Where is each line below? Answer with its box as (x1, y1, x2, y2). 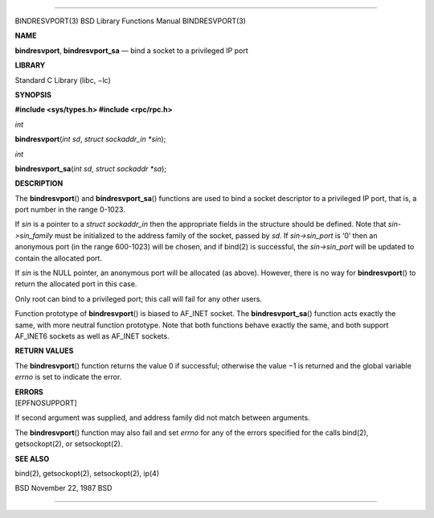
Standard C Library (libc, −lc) (14, 75, 112, 84)
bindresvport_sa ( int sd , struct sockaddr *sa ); (14, 163, 167, 173)
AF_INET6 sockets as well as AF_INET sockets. (14, 331, 170, 341)
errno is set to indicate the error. (14, 372, 122, 382)
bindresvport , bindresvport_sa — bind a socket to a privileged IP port (14, 45, 248, 55)
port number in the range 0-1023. (14, 205, 126, 215)
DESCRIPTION (14, 179, 63, 188)
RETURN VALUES (14, 346, 74, 356)
